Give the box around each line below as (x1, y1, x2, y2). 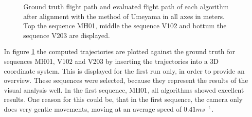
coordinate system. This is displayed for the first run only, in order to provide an (4, 65, 245, 76)
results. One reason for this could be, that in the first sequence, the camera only (4, 94, 243, 104)
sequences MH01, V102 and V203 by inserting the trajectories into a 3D (4, 56, 219, 66)
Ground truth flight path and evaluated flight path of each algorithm (23, 1, 229, 11)
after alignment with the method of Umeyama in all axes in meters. (23, 11, 225, 21)
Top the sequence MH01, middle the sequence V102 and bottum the (23, 20, 227, 31)
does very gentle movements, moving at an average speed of (4, 103, 182, 114)
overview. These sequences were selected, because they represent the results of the (4, 75, 248, 85)
